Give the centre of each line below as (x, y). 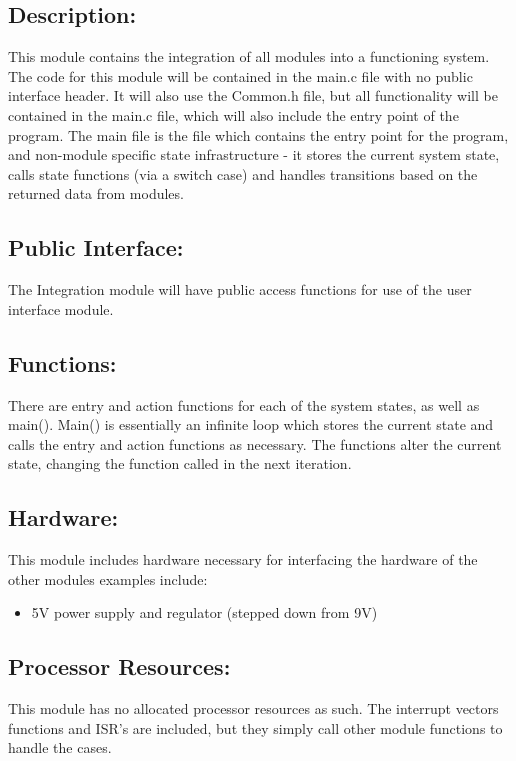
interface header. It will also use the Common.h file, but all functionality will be (253, 95)
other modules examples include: (108, 578)
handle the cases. (60, 747)
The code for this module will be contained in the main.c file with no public (240, 75)
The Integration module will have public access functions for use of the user (240, 289)
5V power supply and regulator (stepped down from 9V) (204, 612)
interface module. (61, 308)
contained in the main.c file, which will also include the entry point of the (233, 114)
